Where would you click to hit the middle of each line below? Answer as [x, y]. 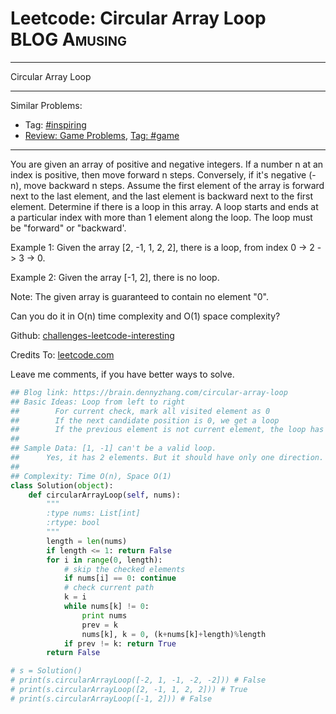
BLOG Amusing [68, 39]
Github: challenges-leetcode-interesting [92, 335]
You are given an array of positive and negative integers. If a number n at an [167, 164]
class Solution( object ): [62, 485]
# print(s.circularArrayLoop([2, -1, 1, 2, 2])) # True [129, 690]
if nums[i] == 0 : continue [120, 578]
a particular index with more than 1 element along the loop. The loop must [161, 217]
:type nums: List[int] [93, 513]
